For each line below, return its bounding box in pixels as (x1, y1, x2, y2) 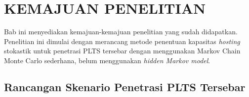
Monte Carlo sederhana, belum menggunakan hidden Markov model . (4, 55, 210, 65)
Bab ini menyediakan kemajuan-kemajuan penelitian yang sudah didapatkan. (4, 26, 238, 37)
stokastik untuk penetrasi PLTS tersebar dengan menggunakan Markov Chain (4, 46, 241, 56)
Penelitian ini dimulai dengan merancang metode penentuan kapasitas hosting (4, 36, 240, 46)
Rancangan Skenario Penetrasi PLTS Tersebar (4, 79, 246, 94)
